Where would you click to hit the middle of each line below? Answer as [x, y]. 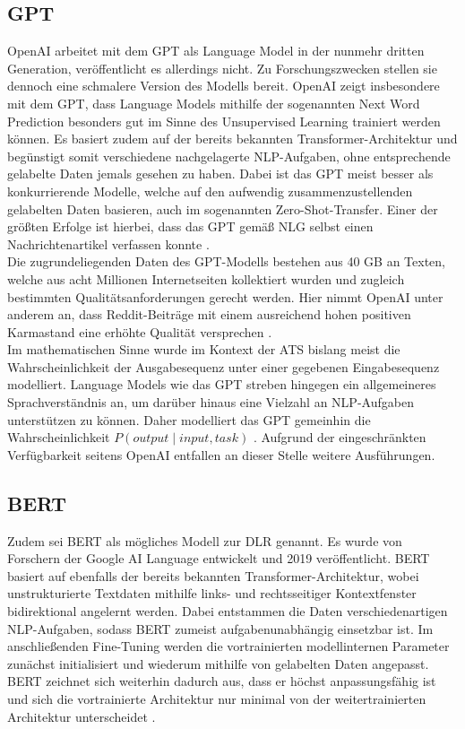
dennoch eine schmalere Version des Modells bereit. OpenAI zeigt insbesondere [224, 86]
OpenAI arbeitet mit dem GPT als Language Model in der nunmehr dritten [216, 51]
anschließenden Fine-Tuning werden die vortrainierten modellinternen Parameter [228, 646]
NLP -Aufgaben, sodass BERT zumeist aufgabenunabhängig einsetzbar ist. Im [220, 628]
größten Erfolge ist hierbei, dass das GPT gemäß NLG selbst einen [190, 226]
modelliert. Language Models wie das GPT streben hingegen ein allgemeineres [222, 384]
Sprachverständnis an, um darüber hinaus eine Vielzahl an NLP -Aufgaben [211, 402]
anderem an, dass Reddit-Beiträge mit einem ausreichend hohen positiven [209, 314]
